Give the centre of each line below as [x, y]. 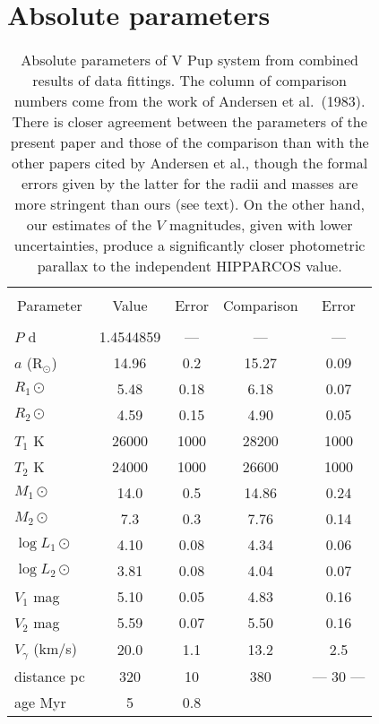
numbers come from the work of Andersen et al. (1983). [189, 101]
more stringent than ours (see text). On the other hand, [189, 204]
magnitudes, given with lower [261, 225]
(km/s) [55, 649]
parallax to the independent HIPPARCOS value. [189, 266]
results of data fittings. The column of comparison [189, 81]
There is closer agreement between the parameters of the [189, 122]
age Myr [40, 702]
